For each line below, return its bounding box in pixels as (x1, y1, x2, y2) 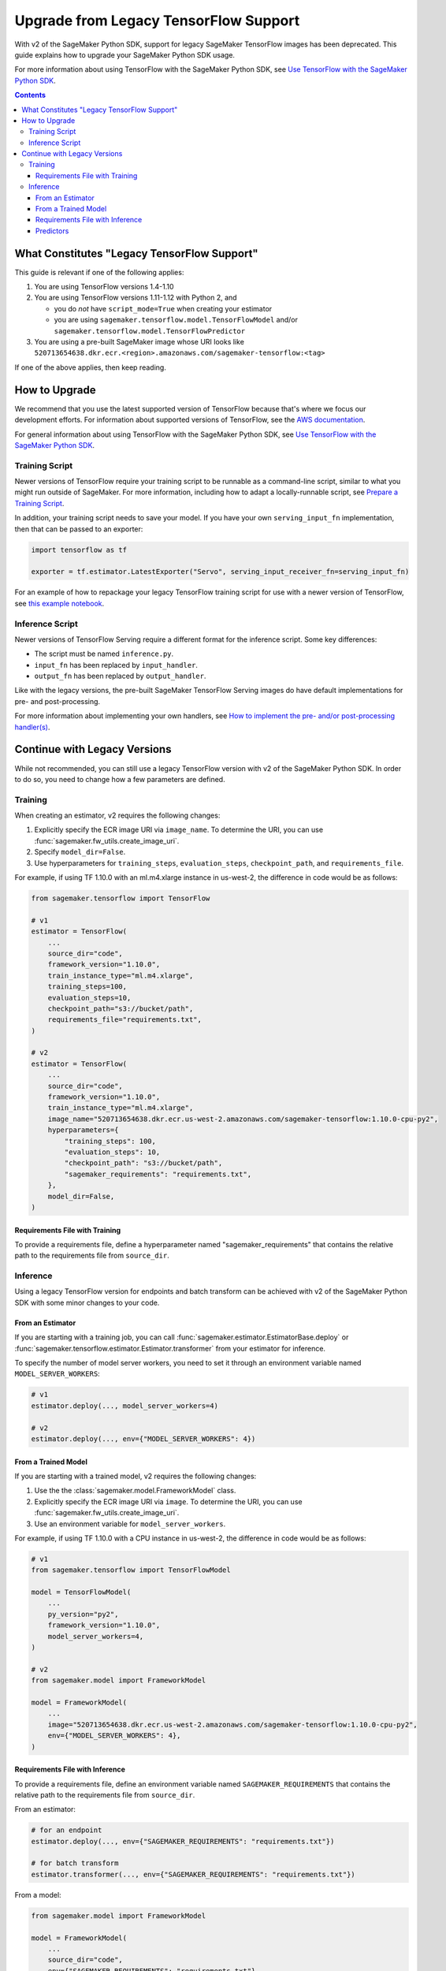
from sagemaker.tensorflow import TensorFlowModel (31, 1566, 232, 1574)
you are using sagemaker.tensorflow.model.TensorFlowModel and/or (54, 315, 299, 325)
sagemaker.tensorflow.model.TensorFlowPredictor (54, 326, 246, 335)
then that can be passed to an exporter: (14, 524, 143, 534)
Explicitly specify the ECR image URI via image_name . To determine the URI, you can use (34, 825, 323, 835)
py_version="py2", (47, 1609, 119, 1619)
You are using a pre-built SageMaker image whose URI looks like (34, 337, 244, 347)
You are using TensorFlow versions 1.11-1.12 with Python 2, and (34, 292, 237, 303)
